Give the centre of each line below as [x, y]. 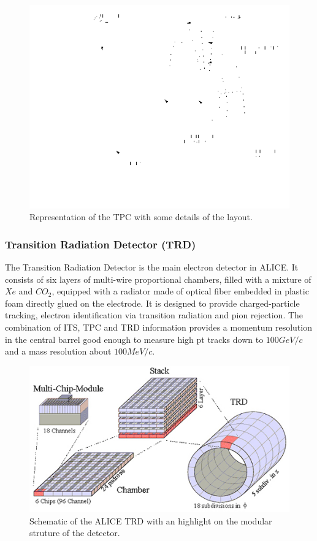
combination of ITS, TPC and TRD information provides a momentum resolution [158, 327]
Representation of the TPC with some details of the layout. [141, 217]
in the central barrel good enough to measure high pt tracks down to [134, 339]
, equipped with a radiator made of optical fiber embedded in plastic [180, 291]
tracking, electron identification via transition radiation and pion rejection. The [154, 315]
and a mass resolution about [58, 351]
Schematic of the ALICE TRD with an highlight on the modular [151, 520]
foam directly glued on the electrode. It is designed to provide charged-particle [152, 303]
